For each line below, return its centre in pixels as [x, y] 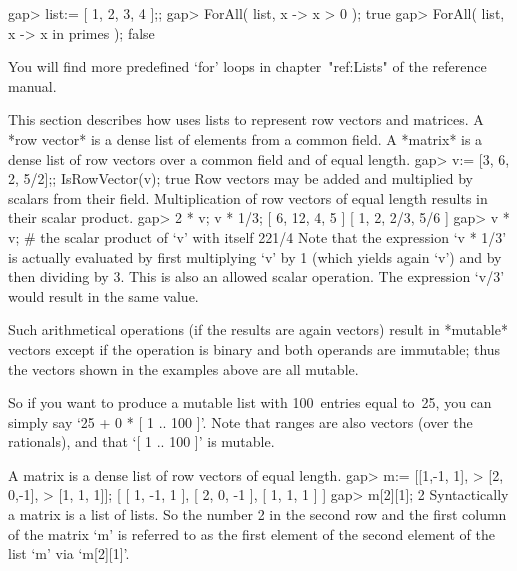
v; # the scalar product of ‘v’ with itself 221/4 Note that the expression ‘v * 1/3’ [257, 236]
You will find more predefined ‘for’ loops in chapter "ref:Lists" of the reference [247, 66]
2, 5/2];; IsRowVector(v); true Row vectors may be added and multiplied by [240, 178]
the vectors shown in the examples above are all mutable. [183, 368]
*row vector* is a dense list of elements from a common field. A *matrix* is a [245, 138]
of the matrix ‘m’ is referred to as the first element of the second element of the [251, 533]
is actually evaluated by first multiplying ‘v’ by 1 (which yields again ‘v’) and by [255, 256]
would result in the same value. [103, 295]
